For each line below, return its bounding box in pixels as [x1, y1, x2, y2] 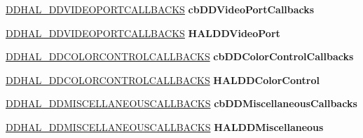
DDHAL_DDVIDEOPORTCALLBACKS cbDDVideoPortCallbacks [6, 2, 315, 16]
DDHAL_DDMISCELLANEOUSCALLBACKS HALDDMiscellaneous [6, 119, 324, 134]
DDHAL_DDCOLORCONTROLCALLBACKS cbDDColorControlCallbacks [6, 49, 354, 64]
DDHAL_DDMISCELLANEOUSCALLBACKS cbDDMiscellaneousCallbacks [6, 96, 357, 111]
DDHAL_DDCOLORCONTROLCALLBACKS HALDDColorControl [6, 72, 320, 87]
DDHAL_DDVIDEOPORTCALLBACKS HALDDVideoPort [6, 25, 280, 40]
